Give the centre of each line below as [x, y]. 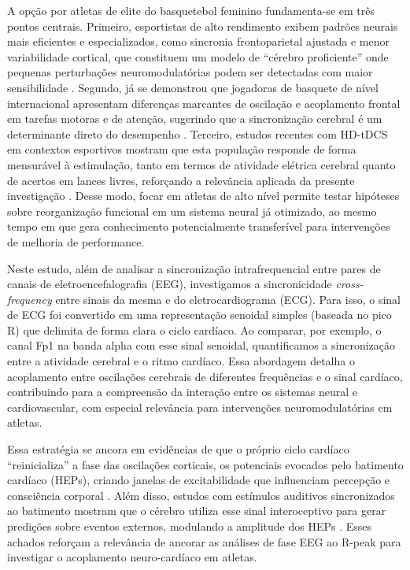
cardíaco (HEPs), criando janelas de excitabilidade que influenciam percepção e [199, 480]
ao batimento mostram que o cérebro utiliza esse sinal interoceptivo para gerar [197, 511]
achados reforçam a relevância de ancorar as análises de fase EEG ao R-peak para [204, 541]
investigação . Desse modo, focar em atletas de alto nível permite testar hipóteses [203, 196]
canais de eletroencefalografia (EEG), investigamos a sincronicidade [170, 284]
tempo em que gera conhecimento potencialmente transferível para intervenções [199, 226]
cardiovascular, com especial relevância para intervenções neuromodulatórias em [200, 407]
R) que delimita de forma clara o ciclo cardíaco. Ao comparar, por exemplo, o [194, 329]
